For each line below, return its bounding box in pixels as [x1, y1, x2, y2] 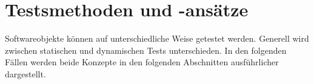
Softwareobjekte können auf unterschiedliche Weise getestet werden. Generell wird [5, 32, 309, 45]
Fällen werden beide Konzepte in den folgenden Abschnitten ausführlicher [5, 56, 279, 68]
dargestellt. [5, 67, 46, 80]
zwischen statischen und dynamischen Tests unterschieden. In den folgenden [5, 44, 287, 56]
